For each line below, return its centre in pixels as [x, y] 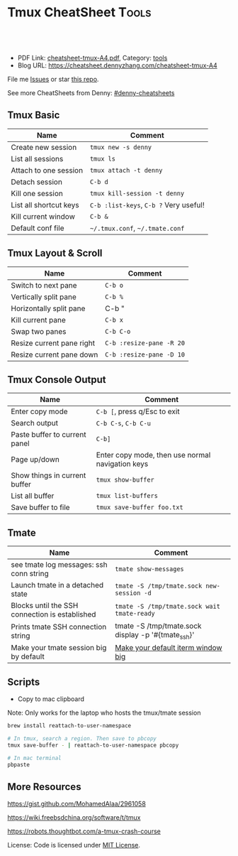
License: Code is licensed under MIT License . [74, 845]
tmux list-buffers [127, 496]
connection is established [53, 614]
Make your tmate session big [59, 648]
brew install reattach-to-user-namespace [69, 726]
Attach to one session [47, 170]
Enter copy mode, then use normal [153, 455]
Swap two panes [39, 331]
